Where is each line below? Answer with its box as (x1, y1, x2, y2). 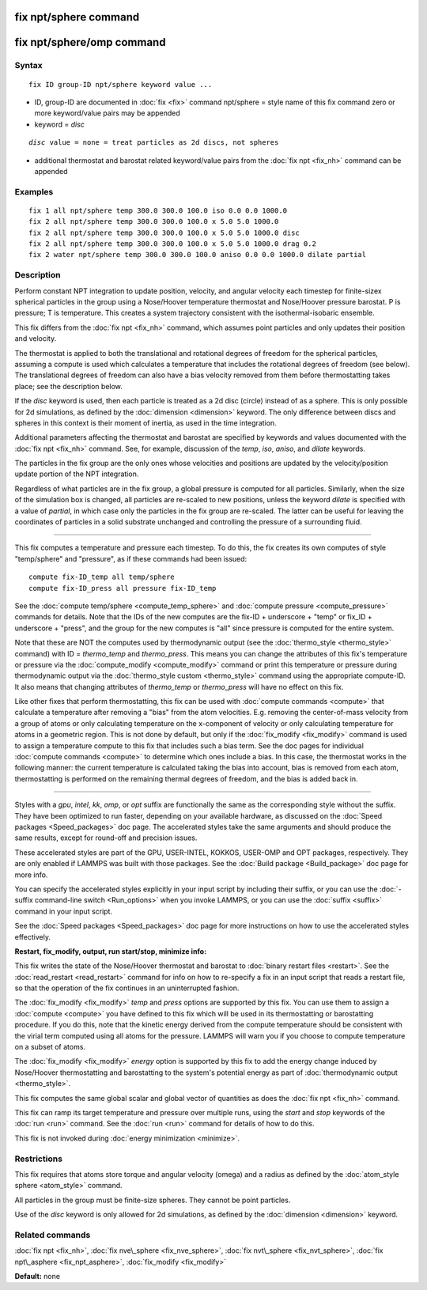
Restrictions (14, 1153, 63, 1164)
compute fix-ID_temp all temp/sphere (28, 573, 176, 581)
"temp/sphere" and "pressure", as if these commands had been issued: (14, 554, 248, 563)
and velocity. (14, 334, 57, 343)
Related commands (14, 1229, 91, 1240)
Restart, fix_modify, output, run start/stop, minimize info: (14, 946, 207, 956)
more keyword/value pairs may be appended (34, 108, 181, 118)
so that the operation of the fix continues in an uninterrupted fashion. (14, 983, 240, 993)
